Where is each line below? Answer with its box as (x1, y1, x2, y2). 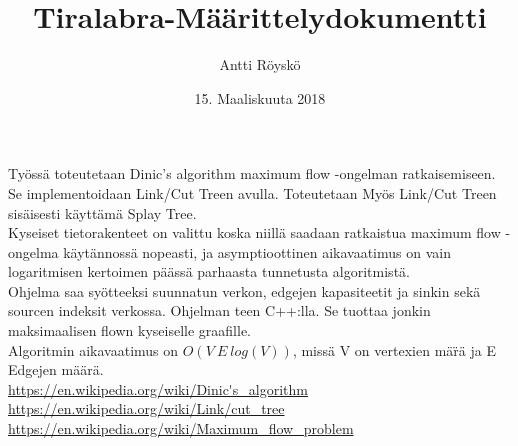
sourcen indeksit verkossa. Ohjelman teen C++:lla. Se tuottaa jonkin (8, 300, 431, 321)
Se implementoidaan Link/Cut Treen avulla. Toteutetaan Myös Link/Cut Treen (8, 182, 497, 203)
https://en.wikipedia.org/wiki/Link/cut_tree (8, 398, 285, 419)
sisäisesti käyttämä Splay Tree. (8, 202, 197, 223)
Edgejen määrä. (8, 359, 104, 380)
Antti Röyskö (219, 54, 301, 75)
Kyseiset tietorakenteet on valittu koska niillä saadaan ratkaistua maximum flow (8, 222, 501, 243)
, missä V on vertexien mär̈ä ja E (292, 339, 496, 360)
